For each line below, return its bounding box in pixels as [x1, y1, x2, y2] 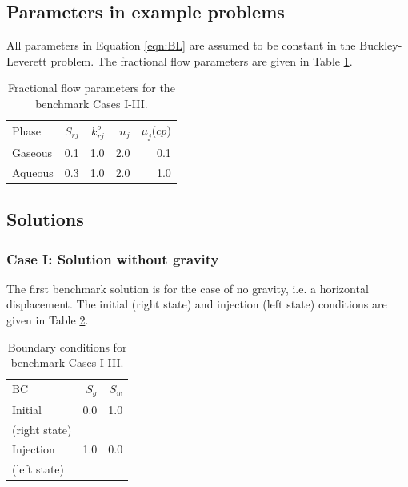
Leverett [6, 52, 47, 69]
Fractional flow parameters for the [7, 79, 175, 96]
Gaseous [12, 143, 53, 160]
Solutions [6, 207, 84, 231]
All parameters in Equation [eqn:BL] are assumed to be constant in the [6, 37, 356, 54]
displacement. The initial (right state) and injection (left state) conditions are [6, 296, 387, 312]
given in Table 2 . [6, 312, 89, 328]
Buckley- [359, 37, 402, 54]
